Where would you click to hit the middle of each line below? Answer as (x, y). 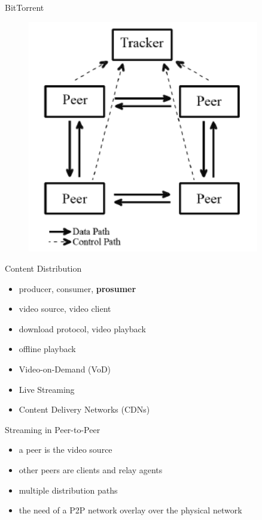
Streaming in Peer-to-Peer (53, 429)
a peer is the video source (65, 450)
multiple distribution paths (68, 490)
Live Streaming (47, 389)
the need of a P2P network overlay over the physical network (130, 510)
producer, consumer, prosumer (77, 288)
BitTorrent (25, 7)
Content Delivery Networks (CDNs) (84, 409)
